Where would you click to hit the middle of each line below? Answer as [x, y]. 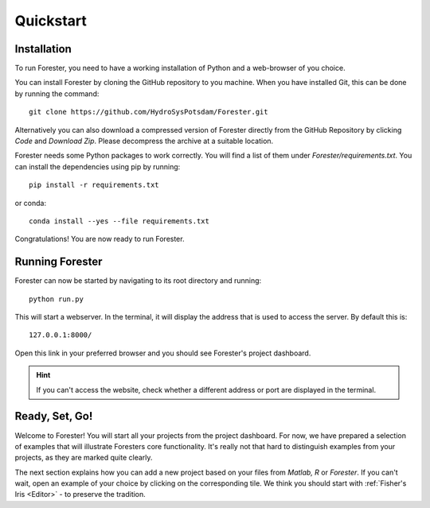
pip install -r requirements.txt [94, 185]
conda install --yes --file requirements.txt [119, 221]
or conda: [31, 203]
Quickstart [51, 21]
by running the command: [57, 93]
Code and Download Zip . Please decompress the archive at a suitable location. [144, 141]
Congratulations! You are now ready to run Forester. [100, 239]
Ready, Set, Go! [54, 416]
